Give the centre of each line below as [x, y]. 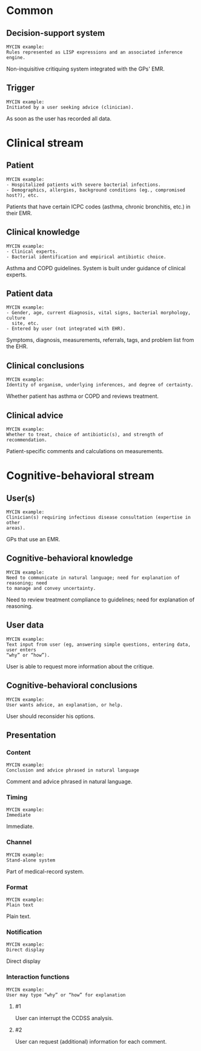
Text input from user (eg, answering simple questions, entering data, [98, 645]
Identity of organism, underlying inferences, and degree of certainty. [100, 385]
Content [19, 752]
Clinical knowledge [43, 232]
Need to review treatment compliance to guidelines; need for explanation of [100, 600]
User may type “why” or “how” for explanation [66, 995]
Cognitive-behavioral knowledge [70, 559]
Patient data [30, 294]
